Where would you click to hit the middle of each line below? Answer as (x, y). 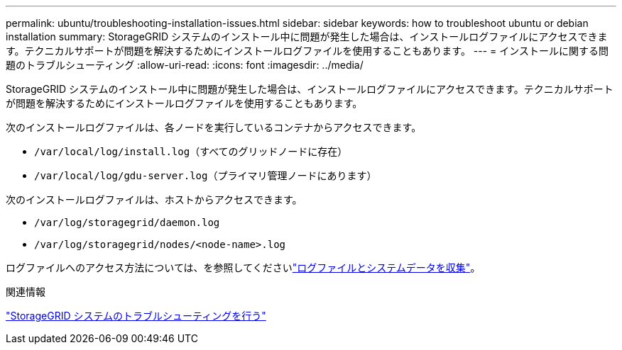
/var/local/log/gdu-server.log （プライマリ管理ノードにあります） (206, 175)
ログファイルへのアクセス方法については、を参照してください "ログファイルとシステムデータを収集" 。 (243, 267)
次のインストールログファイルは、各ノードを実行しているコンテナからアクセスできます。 (214, 127)
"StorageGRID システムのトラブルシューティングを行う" (136, 316)
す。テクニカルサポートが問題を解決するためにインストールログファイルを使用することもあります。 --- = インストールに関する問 (307, 51)
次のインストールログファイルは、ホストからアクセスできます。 (154, 199)
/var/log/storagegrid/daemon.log (127, 222)
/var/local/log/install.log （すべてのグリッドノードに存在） (191, 151)
